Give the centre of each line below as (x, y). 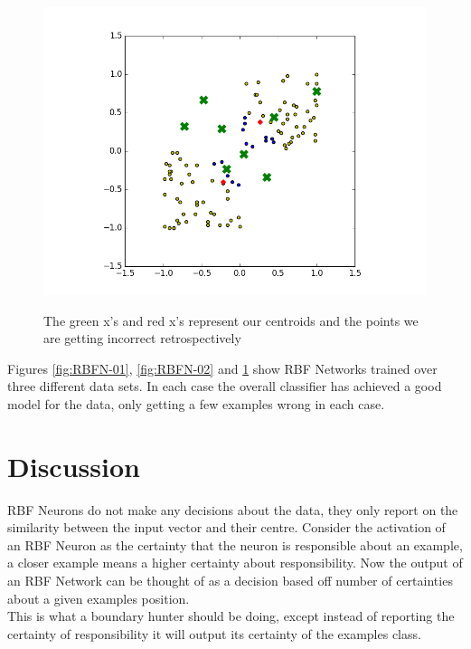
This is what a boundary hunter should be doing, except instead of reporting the (231, 616)
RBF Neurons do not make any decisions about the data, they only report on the (233, 509)
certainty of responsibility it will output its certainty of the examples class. (214, 633)
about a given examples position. (99, 598)
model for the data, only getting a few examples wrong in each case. (196, 403)
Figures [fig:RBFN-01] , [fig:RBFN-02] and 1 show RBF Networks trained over (222, 368)
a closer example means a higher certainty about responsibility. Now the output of (235, 563)
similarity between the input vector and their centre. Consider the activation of (226, 527)
